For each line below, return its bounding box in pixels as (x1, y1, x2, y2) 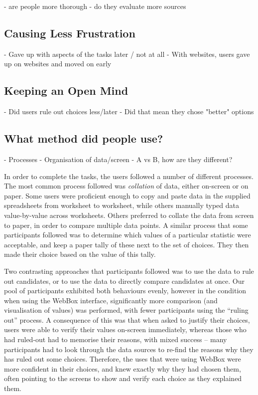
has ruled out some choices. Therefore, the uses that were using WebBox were (4, 354, 241, 364)
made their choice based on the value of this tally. (4, 249, 156, 259)
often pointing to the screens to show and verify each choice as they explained (4, 373, 242, 384)
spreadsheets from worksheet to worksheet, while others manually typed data (4, 200, 239, 210)
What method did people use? (4, 131, 163, 146)
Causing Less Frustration (4, 25, 135, 40)
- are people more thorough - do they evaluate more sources (4, 1, 186, 11)
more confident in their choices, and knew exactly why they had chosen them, (4, 363, 241, 374)
